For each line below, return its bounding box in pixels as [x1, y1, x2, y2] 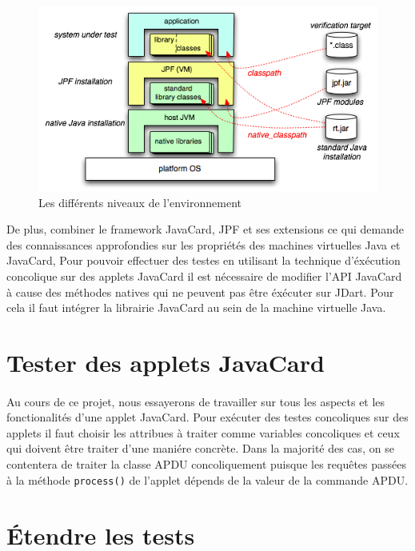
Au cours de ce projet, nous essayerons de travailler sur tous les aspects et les [6, 393, 385, 409]
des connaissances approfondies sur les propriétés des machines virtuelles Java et [6, 236, 401, 253]
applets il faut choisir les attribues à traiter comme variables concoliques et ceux [6, 424, 400, 441]
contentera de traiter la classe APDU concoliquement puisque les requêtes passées [6, 456, 407, 473]
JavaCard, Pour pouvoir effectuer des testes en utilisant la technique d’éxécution [6, 252, 401, 269]
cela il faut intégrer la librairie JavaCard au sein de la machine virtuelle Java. [6, 299, 386, 316]
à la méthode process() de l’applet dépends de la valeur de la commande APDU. [6, 471, 409, 488]
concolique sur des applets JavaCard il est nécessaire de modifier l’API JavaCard [6, 267, 402, 284]
